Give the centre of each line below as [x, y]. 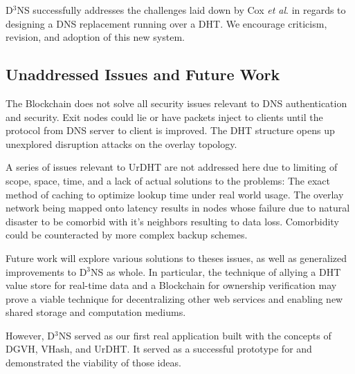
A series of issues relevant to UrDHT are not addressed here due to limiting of [172, 167]
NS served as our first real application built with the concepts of [195, 335]
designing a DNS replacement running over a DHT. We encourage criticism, [166, 23]
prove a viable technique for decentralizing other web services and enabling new [174, 298]
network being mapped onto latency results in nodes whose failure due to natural [178, 208]
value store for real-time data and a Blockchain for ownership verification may [171, 285]
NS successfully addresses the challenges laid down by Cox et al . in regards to [181, 10]
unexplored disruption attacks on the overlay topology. [121, 143]
